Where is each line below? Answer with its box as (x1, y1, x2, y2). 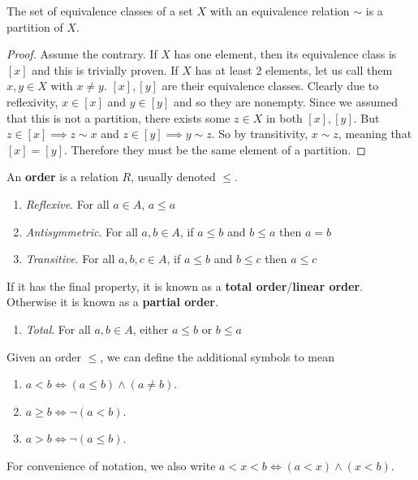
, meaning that (338, 125, 412, 142)
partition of (6, 18, 63, 35)
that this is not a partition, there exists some (6, 109, 231, 126)
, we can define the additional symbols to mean (100, 348, 334, 365)
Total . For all (25, 320, 91, 337)
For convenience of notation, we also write (6, 456, 216, 474)
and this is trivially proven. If (32, 61, 179, 78)
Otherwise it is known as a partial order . (6, 293, 218, 310)
